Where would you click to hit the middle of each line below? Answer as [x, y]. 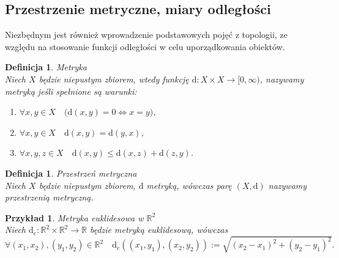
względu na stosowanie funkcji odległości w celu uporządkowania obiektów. [145, 46]
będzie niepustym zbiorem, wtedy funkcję [114, 79]
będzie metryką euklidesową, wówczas [159, 230]
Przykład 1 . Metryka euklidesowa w [74, 217]
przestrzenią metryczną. [49, 197]
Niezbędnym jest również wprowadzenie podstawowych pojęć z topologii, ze [146, 35]
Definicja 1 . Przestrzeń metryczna [71, 173]
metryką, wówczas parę [189, 185]
